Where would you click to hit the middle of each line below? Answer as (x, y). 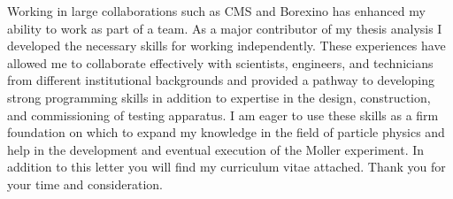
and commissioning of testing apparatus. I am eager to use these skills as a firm (223, 115)
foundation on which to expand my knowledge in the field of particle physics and (226, 132)
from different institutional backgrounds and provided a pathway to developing (221, 80)
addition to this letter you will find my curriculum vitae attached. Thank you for (226, 167)
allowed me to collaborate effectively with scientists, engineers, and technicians (220, 62)
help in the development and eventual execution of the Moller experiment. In (216, 149)
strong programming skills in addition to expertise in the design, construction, (219, 97)
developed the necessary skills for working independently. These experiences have (226, 46)
